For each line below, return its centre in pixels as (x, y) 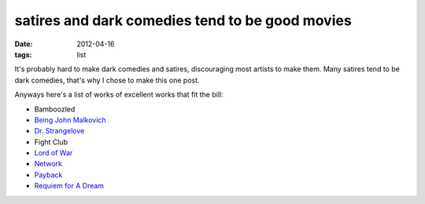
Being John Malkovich (70, 120)
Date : (24, 44)
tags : (23, 54)
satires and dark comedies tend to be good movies (183, 20)
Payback (48, 175)
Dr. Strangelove (59, 131)
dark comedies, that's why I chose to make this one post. (107, 80)
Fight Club (51, 142)
